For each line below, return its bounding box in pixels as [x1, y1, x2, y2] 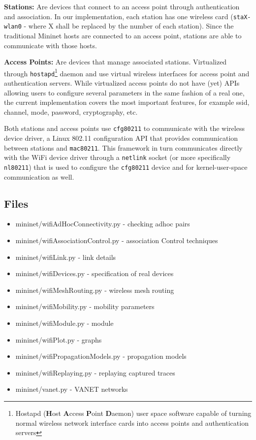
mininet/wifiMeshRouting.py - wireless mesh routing [15, 284, 174, 295]
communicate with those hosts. [4, 40, 97, 50]
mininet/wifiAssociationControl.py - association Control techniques [15, 235, 218, 245]
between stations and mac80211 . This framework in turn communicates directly [4, 142, 243, 153]
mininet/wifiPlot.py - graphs [15, 334, 102, 345]
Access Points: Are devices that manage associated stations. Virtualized [4, 57, 227, 67]
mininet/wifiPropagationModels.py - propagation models [15, 351, 187, 361]
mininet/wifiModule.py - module [15, 317, 114, 328]
